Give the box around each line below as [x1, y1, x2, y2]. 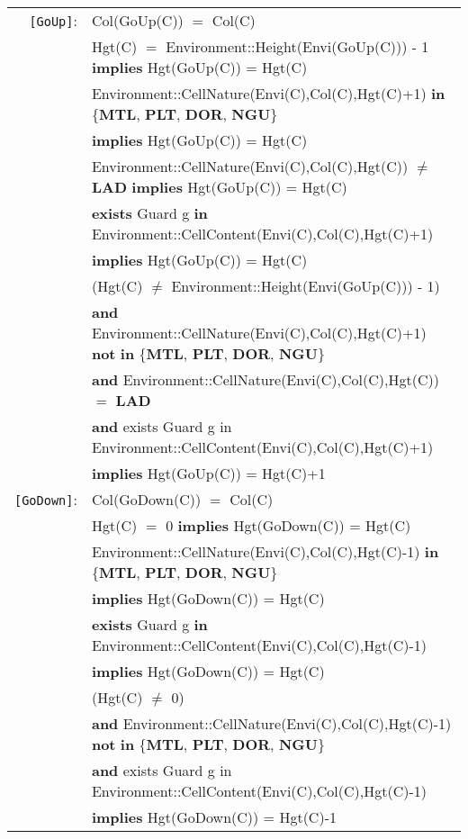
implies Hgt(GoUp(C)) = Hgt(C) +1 [91, 463, 326, 483]
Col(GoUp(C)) [91, 10, 184, 31]
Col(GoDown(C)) [91, 489, 202, 510]
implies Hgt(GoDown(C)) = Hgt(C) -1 [91, 807, 337, 827]
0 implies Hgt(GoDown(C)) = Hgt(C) [166, 515, 411, 536]
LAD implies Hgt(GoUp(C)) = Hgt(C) [91, 176, 347, 197]
